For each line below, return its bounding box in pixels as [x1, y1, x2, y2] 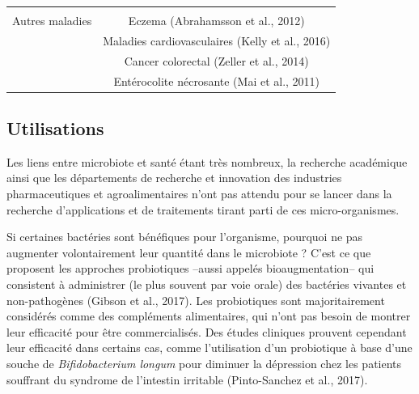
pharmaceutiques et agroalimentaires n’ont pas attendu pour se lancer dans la [6, 185, 392, 202]
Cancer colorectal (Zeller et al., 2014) [124, 52, 309, 69]
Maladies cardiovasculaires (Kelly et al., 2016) [103, 32, 331, 49]
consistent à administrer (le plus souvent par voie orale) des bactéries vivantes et [6, 275, 407, 292]
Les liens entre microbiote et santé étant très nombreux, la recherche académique [6, 153, 408, 170]
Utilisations [6, 116, 104, 141]
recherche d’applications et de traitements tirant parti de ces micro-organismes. [6, 201, 400, 218]
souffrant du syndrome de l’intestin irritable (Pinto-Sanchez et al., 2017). [6, 371, 368, 388]
